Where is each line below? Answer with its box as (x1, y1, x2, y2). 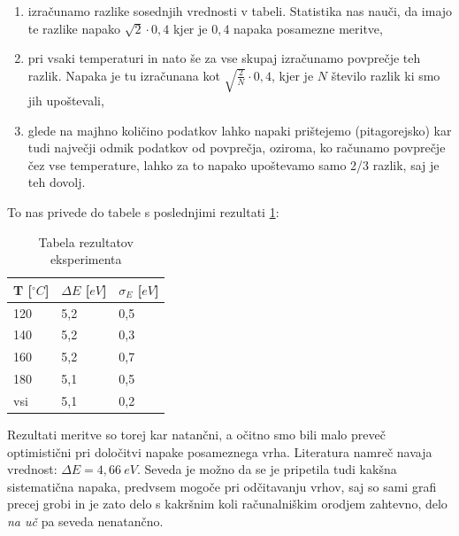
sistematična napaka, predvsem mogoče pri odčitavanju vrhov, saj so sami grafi (7, 477, 437, 495)
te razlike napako (27, 19, 121, 37)
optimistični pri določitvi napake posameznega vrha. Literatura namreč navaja (7, 442, 432, 461)
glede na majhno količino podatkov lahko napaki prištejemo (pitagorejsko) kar (27, 120, 452, 139)
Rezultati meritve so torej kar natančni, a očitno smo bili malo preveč (7, 425, 386, 444)
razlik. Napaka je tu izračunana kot (27, 66, 220, 84)
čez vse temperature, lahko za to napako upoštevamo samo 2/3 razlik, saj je (27, 155, 440, 174)
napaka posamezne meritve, (233, 19, 383, 37)
